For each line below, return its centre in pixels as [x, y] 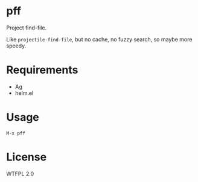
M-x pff [16, 133]
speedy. [16, 46]
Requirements [42, 70]
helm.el [24, 93]
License [27, 157]
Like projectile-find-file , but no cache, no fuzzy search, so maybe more [99, 39]
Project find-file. [27, 28]
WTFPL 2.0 [20, 174]
